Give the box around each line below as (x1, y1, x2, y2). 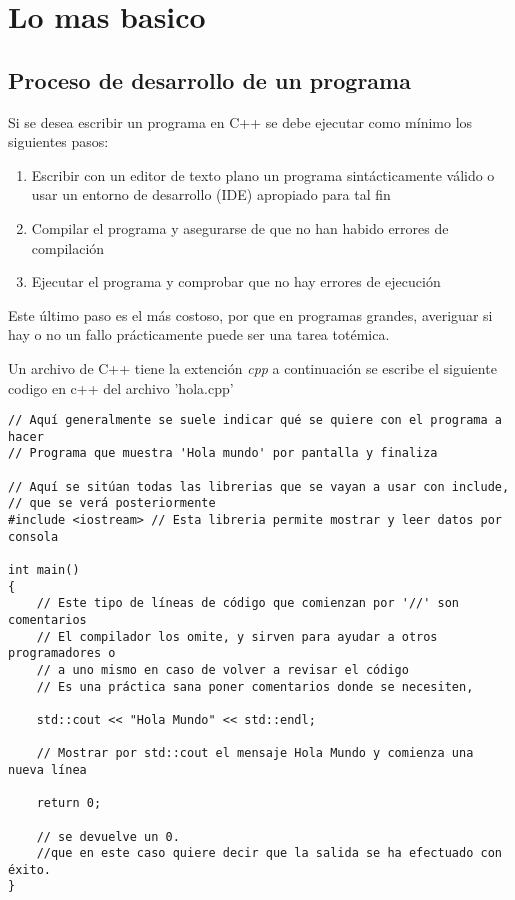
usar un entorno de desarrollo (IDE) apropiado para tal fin (31, 184, 391, 205)
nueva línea (8, 762, 87, 777)
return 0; (36, 796, 102, 811)
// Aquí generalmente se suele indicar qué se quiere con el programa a (8, 413, 502, 428)
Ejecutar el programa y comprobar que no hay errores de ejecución (31, 271, 441, 292)
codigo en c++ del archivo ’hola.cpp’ (8, 377, 234, 398)
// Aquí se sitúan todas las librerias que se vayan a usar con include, (8, 479, 510, 494)
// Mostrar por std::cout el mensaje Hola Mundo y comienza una (36, 746, 474, 761)
